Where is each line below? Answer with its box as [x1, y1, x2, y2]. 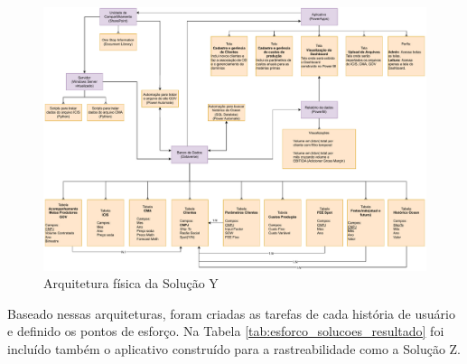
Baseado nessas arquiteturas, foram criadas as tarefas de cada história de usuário [7, 303, 455, 322]
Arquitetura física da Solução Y [43, 274, 219, 293]
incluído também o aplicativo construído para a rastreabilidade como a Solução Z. [7, 339, 461, 358]
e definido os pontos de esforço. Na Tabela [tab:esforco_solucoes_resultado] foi [7, 322, 444, 341]
